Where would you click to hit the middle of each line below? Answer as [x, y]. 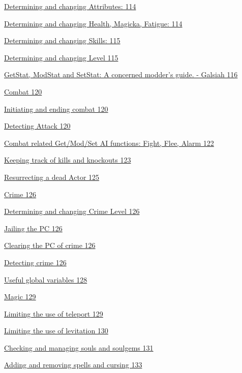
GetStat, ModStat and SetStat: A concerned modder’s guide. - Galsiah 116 [121, 74]
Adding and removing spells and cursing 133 [73, 365]
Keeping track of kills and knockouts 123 [68, 160]
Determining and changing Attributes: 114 [70, 6]
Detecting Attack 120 [37, 126]
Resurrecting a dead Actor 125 [52, 177]
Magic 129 [20, 297]
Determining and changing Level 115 [61, 57]
